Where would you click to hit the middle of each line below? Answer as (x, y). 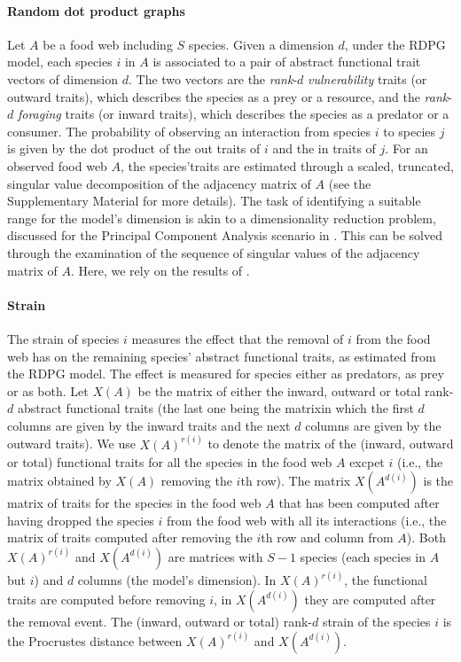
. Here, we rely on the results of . (160, 270)
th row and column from (327, 537)
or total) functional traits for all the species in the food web (170, 461)
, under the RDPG (395, 44)
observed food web (57, 165)
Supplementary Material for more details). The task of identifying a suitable (214, 201)
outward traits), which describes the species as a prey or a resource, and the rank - (230, 96)
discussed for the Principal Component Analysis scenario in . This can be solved (225, 235)
